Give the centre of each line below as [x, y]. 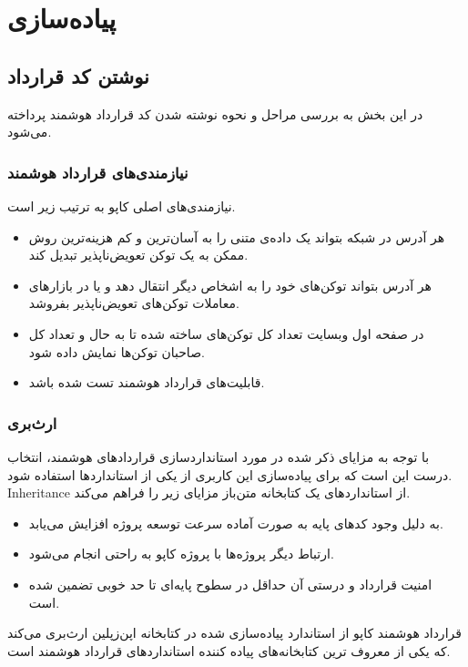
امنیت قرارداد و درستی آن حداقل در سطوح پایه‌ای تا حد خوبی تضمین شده [230, 584]
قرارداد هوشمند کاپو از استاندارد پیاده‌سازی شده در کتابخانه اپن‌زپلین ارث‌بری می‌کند [234, 633]
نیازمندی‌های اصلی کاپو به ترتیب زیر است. [122, 205]
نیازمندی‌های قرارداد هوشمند [98, 172]
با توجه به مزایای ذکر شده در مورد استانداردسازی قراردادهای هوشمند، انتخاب [219, 456]
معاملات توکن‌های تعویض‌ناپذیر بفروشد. [134, 303]
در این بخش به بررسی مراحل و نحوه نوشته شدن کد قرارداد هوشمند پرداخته [215, 113]
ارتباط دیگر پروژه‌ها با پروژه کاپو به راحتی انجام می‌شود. [181, 554]
